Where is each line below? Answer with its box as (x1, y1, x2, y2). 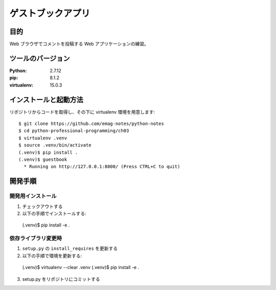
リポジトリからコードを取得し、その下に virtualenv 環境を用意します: (9, 109, 155, 115)
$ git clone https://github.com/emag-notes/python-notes (18, 121, 165, 127)
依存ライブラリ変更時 (9, 235, 62, 242)
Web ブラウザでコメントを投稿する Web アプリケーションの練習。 (9, 41, 149, 47)
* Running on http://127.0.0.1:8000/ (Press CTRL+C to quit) (24, 164, 180, 170)
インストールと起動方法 (9, 95, 84, 104)
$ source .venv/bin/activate (18, 142, 91, 148)
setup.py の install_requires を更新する (22, 245, 118, 252)
